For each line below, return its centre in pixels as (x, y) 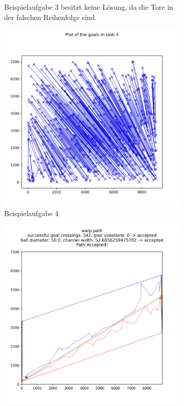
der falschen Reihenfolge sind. (51, 17)
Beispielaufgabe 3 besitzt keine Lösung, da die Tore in (89, 7)
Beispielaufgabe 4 (31, 213)
